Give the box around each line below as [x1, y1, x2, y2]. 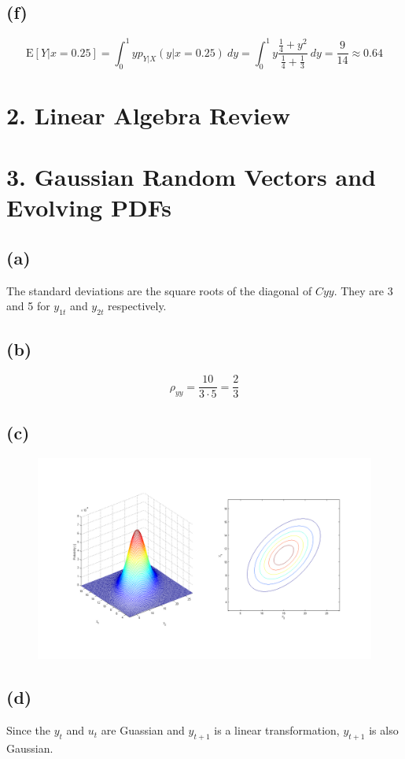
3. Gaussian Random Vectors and [6, 161, 376, 193]
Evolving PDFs [6, 191, 171, 224]
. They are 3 [333, 282, 393, 298]
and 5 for [6, 298, 50, 314]
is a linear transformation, [214, 722, 340, 739]
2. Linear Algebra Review [6, 98, 290, 131]
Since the [6, 722, 50, 739]
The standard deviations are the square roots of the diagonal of [6, 282, 312, 298]
